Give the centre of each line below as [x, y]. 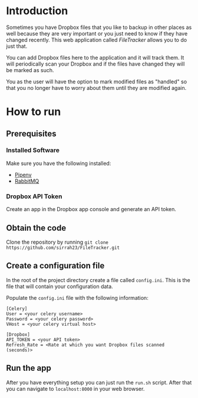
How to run [34, 112]
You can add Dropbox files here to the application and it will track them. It [95, 57]
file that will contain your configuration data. [60, 286]
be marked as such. [30, 70]
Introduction [37, 11]
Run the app [29, 368]
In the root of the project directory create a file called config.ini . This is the [98, 280]
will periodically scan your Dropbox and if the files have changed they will [95, 64]
